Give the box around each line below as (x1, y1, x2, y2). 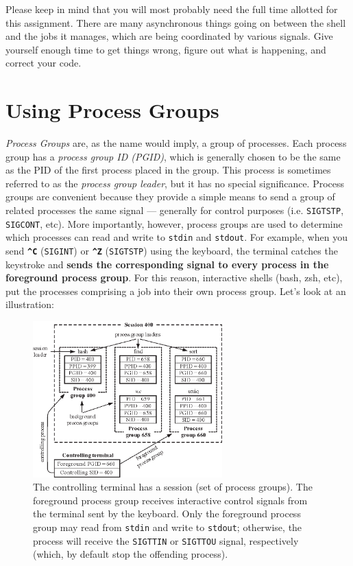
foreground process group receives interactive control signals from (33, 493, 308, 507)
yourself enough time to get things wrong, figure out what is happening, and (5, 42, 326, 56)
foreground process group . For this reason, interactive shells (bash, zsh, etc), (5, 270, 343, 285)
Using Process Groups (5, 96, 219, 124)
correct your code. (5, 56, 82, 70)
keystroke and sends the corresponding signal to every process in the (5, 257, 329, 271)
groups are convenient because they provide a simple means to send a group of (5, 189, 335, 204)
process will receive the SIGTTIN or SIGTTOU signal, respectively (33, 533, 299, 547)
